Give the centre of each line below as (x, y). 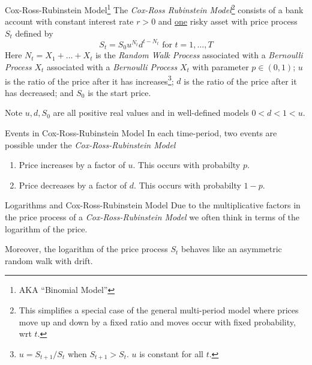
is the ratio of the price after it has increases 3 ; (89, 80)
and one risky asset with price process (228, 21)
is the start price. (119, 92)
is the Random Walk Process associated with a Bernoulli (199, 55)
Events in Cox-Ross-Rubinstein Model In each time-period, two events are (141, 133)
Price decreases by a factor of (73, 185)
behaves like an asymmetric (232, 249)
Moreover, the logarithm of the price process (86, 249)
